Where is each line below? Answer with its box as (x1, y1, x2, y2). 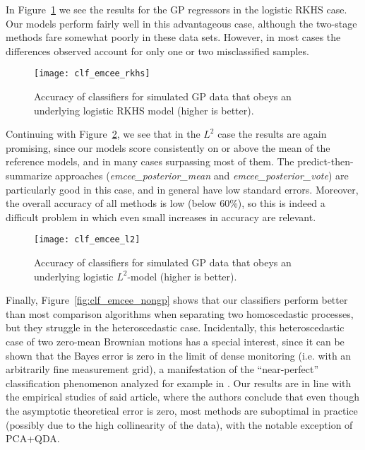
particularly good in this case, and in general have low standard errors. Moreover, (6, 182, 359, 196)
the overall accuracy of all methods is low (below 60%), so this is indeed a (6, 196, 325, 211)
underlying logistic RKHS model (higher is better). (34, 102, 254, 117)
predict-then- (297, 154, 354, 169)
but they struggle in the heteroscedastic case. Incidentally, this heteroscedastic (6, 320, 345, 335)
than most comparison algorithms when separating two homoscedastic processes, (6, 306, 354, 321)
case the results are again (217, 126, 327, 141)
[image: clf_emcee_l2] (34, 235, 140, 245)
